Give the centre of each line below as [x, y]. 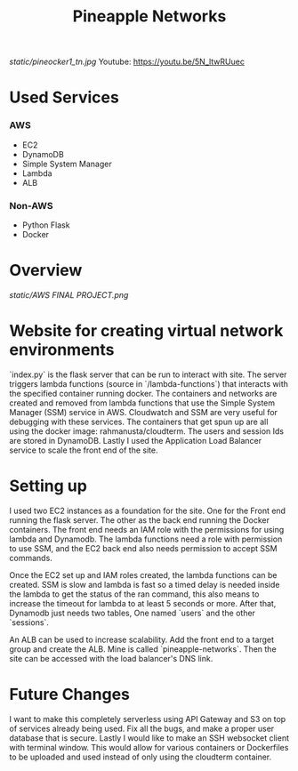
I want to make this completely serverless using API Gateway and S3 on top [148, 719]
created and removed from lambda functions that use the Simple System [142, 403]
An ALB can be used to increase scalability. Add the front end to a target [141, 639]
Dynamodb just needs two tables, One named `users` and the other [133, 613]
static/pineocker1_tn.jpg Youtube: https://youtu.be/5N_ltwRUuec [127, 62]
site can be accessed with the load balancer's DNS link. [111, 658]
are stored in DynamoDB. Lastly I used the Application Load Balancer [136, 440]
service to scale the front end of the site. [84, 450]
